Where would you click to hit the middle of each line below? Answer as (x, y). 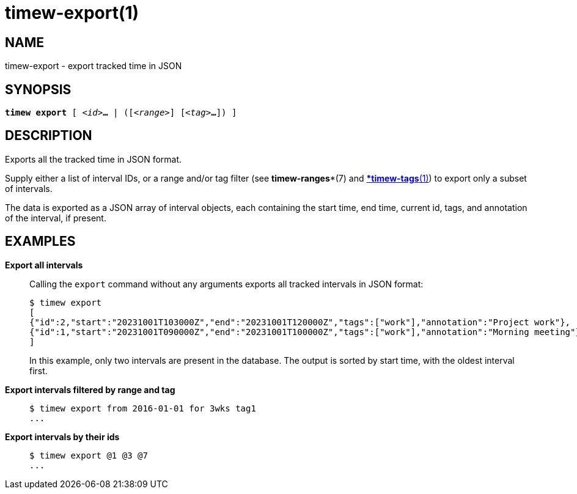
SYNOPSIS (38, 89)
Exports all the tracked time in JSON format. (94, 159)
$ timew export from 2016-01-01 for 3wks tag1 (143, 408)
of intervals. (29, 188)
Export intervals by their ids (62, 437)
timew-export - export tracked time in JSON (94, 66)
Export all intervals (44, 265)
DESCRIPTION (49, 136)
